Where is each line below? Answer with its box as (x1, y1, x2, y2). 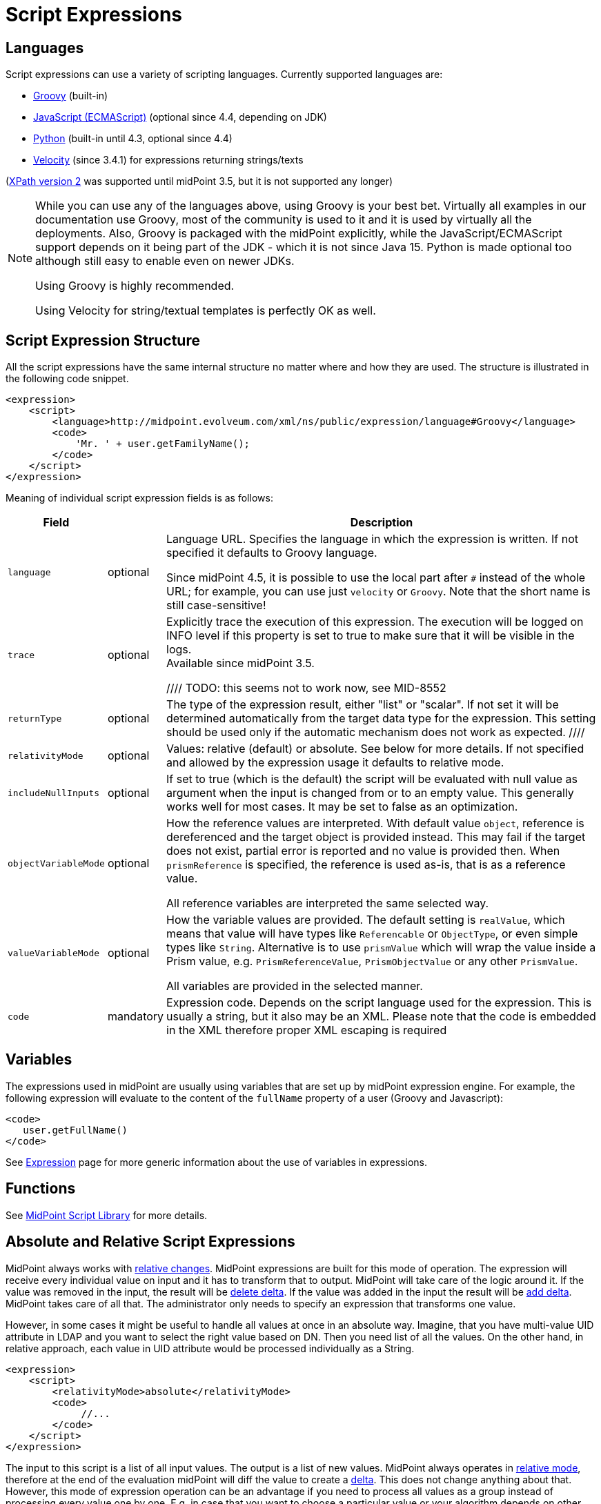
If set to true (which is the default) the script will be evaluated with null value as (166, 772, 578, 786)
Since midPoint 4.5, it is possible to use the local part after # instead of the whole (166, 571, 586, 585)
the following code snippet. (6, 373, 129, 385)
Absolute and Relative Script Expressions (6, 1233, 295, 1251)
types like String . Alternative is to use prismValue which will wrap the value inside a (166, 940, 596, 955)
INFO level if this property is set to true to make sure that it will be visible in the (166, 629, 575, 643)
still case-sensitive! (166, 598, 266, 613)
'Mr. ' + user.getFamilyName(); (75, 438, 250, 450)
